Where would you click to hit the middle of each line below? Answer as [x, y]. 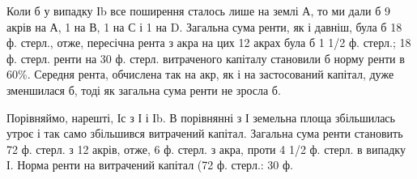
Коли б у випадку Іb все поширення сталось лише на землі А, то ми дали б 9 [198, 11]
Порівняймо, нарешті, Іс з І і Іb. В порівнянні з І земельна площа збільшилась [201, 117]
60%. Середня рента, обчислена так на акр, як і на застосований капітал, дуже [200, 74]
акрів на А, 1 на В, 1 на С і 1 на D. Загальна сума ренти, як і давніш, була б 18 [204, 26]
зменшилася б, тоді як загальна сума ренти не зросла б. [144, 89]
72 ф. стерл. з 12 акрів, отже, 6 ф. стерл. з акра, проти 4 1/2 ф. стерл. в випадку [206, 149]
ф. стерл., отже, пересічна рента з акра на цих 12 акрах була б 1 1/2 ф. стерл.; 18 [209, 43]
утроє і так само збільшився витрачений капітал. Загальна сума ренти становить [205, 133]
